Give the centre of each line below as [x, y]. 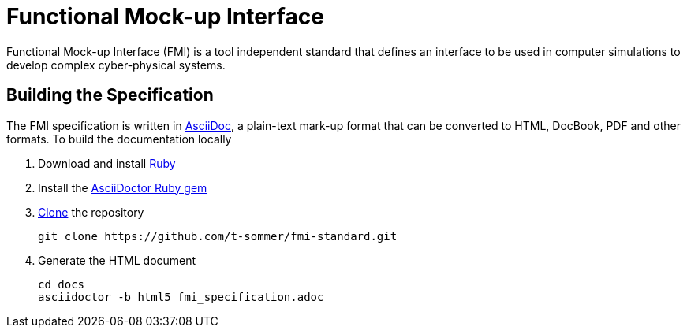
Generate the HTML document [117, 260]
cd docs [62, 284]
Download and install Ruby [107, 163]
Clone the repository [91, 212]
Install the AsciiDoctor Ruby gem [123, 187]
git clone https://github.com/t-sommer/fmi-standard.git [218, 236]
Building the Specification [110, 95]
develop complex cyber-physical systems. [116, 65]
